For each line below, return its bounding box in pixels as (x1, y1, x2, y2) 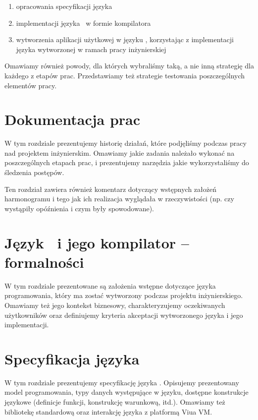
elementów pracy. (4, 80, 57, 90)
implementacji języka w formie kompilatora (16, 17, 151, 28)
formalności (4, 251, 84, 272)
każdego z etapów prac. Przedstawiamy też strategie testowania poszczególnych (4, 70, 245, 80)
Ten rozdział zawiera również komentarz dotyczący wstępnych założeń (4, 183, 217, 194)
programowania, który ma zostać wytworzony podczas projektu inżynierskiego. (4, 290, 243, 300)
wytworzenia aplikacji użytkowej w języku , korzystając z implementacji (16, 34, 234, 45)
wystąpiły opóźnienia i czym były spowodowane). (4, 203, 155, 213)
